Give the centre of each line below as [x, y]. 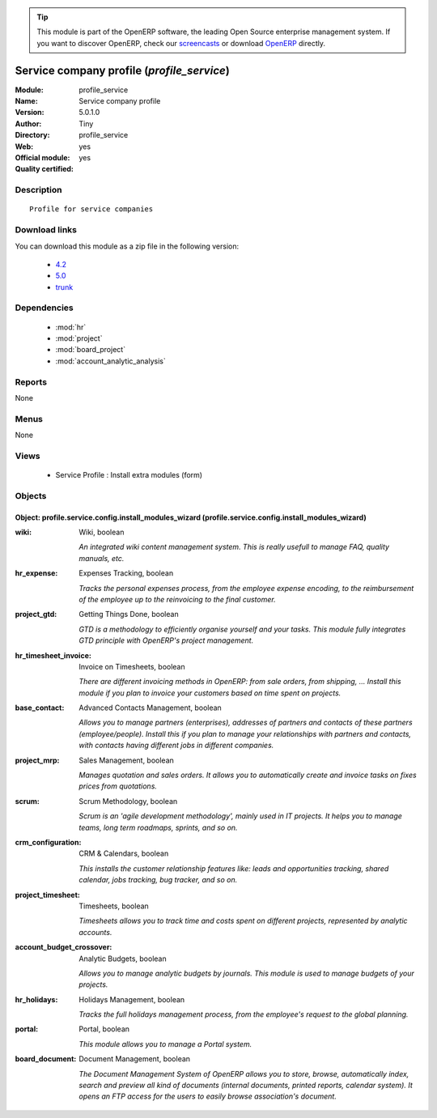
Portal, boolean [104, 1029]
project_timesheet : [48, 895]
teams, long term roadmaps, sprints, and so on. [158, 827]
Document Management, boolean [134, 1059]
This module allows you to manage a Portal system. [165, 1044]
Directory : [32, 135]
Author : [28, 123]
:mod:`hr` [71, 327]
